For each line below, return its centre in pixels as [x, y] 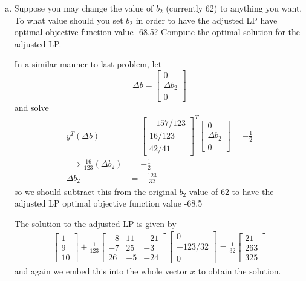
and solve [31, 107]
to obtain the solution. [239, 271]
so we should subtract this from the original [95, 191]
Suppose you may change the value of [84, 8]
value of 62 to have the [231, 191]
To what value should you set [69, 20]
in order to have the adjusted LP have [207, 20]
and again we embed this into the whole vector [101, 271]
